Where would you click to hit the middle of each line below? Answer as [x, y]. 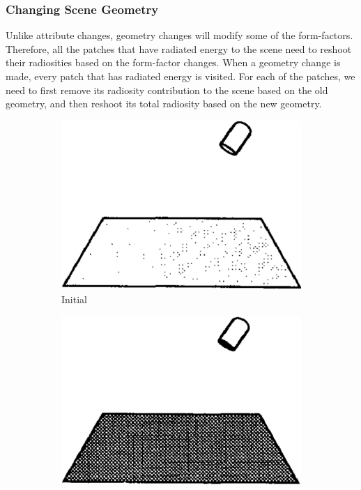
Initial [74, 299]
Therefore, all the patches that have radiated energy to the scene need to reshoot [179, 48]
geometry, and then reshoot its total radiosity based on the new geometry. [164, 104]
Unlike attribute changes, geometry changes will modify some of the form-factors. [179, 35]
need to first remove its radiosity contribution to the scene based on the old [167, 90]
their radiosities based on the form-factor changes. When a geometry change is [173, 62]
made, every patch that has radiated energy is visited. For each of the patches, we [180, 76]
